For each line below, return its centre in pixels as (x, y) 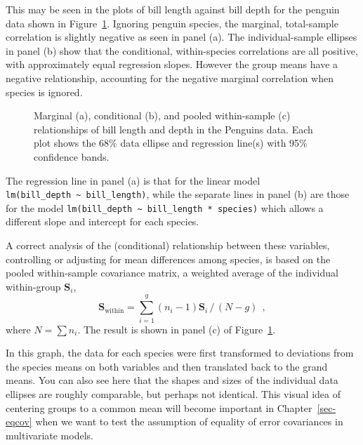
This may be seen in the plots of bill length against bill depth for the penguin (173, 9)
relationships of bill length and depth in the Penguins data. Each (173, 129)
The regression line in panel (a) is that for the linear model (133, 180)
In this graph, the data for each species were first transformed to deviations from (180, 353)
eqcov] (19, 421)
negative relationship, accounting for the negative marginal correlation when (170, 78)
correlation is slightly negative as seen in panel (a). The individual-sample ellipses (181, 37)
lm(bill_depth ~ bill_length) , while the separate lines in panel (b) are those (178, 194)
